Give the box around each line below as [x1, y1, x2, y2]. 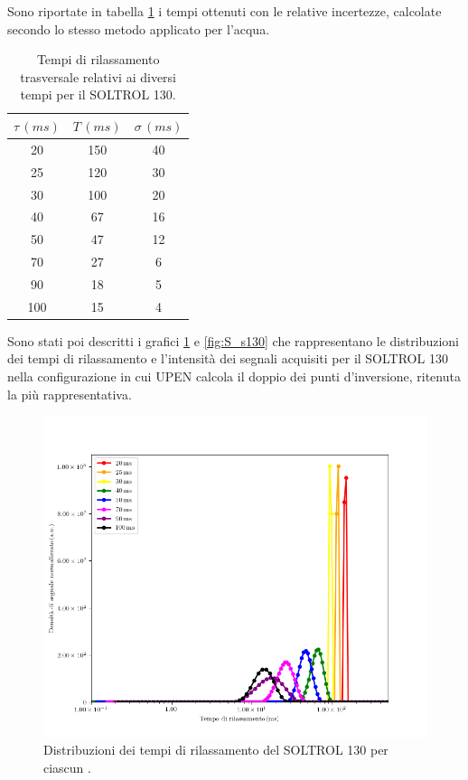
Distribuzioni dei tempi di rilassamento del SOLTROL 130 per [43, 740, 388, 759]
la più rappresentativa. [7, 384, 132, 403]
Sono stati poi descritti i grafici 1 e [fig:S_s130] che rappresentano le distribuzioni [7, 331, 459, 350]
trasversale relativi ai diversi [20, 67, 176, 86]
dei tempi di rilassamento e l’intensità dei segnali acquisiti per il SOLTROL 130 [7, 349, 448, 368]
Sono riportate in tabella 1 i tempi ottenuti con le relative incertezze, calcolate [7, 2, 442, 20]
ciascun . [43, 758, 91, 776]
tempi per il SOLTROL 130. [20, 85, 176, 104]
